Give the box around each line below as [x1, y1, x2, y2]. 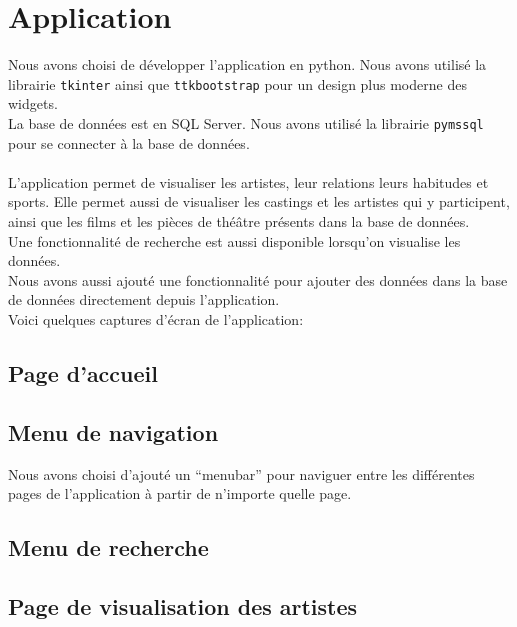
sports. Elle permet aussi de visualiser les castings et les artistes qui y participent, [8, 191, 510, 212]
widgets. [8, 93, 58, 114]
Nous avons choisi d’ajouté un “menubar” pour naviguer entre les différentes [8, 463, 475, 484]
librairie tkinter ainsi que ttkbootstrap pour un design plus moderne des [8, 73, 467, 94]
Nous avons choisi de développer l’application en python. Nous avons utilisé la [8, 54, 487, 75]
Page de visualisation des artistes [8, 590, 358, 621]
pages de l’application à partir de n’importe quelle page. [8, 483, 352, 504]
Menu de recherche [8, 532, 209, 563]
